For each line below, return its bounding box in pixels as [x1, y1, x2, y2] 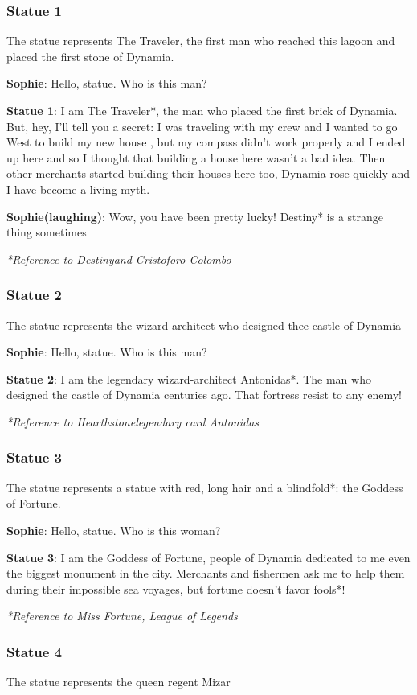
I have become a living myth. [6, 180, 150, 197]
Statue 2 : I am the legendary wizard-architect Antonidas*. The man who [6, 370, 371, 387]
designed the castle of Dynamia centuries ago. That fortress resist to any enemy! [6, 386, 402, 403]
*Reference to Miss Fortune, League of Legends [6, 607, 238, 624]
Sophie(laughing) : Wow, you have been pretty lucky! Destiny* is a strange [6, 208, 384, 224]
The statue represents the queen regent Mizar [6, 673, 231, 690]
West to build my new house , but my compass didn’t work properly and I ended [6, 134, 406, 150]
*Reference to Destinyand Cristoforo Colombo [6, 250, 231, 267]
